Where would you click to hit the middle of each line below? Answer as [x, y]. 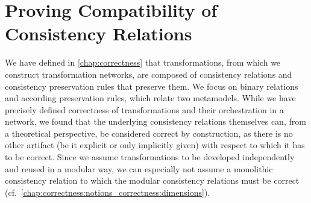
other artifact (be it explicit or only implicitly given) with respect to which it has [155, 145]
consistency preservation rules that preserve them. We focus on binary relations [152, 86]
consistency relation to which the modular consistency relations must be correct [152, 180]
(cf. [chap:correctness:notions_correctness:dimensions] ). [108, 192]
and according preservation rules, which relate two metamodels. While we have [150, 98]
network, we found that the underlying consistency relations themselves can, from [155, 121]
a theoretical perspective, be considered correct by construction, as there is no [149, 133]
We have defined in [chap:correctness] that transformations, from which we [143, 62]
